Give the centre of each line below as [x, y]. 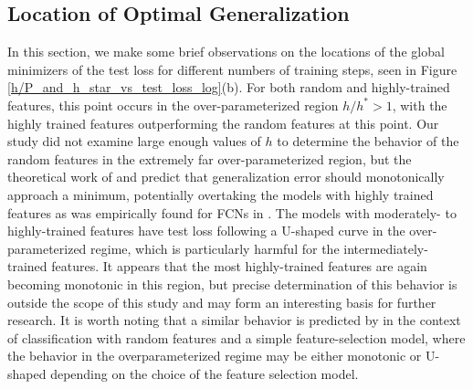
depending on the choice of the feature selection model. [205, 373]
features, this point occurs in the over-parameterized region [173, 105]
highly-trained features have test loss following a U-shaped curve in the [206, 231]
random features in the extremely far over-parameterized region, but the [210, 158]
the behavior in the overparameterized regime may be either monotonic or [215, 356]
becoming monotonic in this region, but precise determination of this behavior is [232, 284]
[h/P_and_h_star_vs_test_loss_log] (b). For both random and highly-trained [229, 87]
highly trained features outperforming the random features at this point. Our [223, 123]
